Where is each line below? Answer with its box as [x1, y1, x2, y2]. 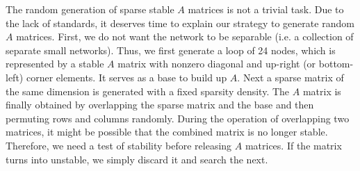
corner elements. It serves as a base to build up [26, 70, 227, 84]
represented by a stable [6, 56, 104, 71]
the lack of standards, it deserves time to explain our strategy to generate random [6, 15, 354, 30]
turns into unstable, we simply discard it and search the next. [6, 152, 268, 166]
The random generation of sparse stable [6, 2, 174, 16]
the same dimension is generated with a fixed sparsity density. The [6, 83, 290, 98]
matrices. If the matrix [245, 138, 342, 152]
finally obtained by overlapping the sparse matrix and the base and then [6, 97, 314, 112]
